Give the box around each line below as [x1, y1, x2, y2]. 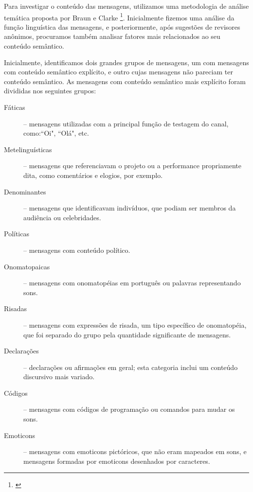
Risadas [4, 303, 27, 314]
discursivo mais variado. [23, 371, 95, 382]
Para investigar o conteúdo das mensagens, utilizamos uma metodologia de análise [4, 1, 249, 11]
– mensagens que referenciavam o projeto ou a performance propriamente [23, 160, 242, 171]
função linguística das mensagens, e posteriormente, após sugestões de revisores [4, 21, 240, 32]
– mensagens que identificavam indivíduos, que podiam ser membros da [23, 203, 236, 213]
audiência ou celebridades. [23, 212, 101, 222]
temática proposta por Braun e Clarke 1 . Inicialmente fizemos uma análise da [4, 11, 235, 22]
